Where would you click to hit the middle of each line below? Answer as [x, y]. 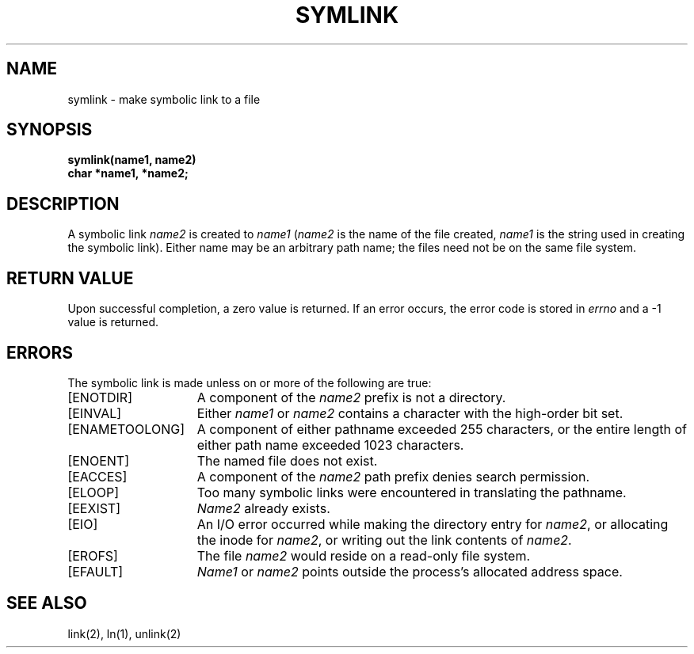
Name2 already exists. [263, 508]
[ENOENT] [98, 460]
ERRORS [40, 352]
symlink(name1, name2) [132, 160]
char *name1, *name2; [128, 173]
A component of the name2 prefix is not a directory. [351, 397]
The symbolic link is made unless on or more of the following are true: [250, 382]
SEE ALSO [47, 603]
